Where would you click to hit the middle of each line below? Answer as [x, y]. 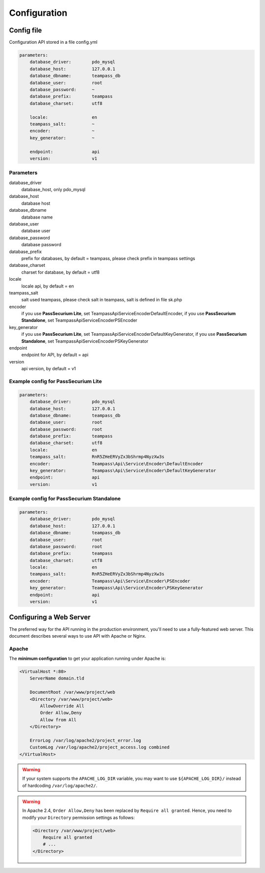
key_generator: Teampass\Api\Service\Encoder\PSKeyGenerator [117, 588]
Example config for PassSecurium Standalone [65, 499]
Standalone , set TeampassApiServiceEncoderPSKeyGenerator [85, 341]
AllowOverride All [62, 706]
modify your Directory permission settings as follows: [79, 817]
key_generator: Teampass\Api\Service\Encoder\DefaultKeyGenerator [123, 471]
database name [37, 217]
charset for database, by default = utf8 [61, 272]
